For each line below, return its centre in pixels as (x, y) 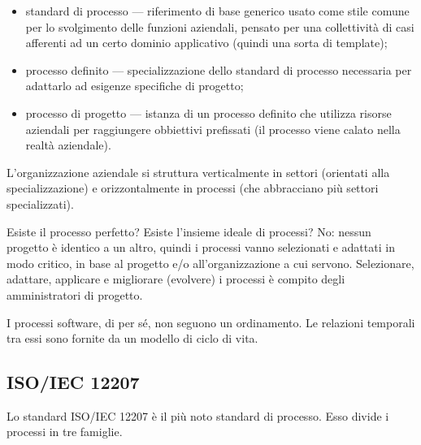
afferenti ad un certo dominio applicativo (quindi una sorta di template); (206, 43)
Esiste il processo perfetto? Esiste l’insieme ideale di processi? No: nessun (189, 231)
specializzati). (40, 203)
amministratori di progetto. (75, 294)
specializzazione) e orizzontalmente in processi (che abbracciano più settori (193, 188)
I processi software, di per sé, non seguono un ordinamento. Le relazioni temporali (211, 322)
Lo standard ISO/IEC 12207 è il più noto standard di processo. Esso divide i (198, 415)
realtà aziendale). (68, 145)
